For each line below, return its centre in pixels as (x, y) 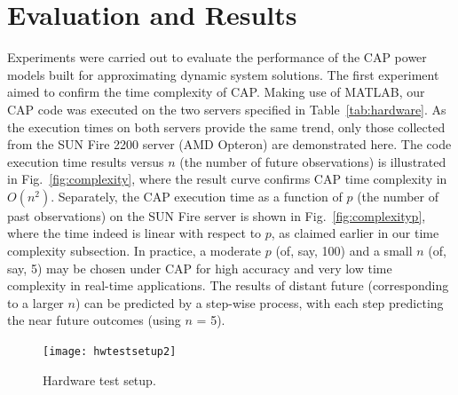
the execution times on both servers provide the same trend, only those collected (226, 126)
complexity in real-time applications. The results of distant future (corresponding (228, 285)
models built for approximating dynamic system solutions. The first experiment (223, 74)
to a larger (36, 302)
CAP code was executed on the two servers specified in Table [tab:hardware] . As (227, 109)
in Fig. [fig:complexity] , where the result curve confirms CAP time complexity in (227, 179)
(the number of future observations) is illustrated (313, 161)
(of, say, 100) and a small (344, 251)
